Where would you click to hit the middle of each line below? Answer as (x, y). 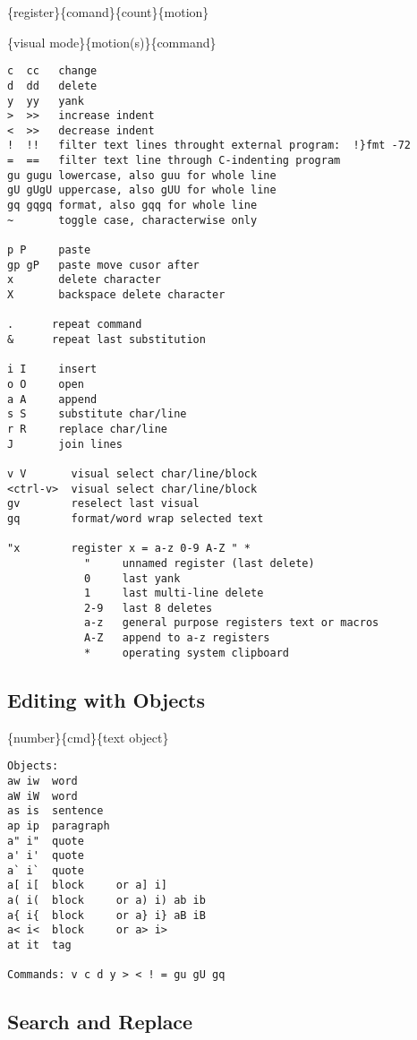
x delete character (84, 280)
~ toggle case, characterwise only (132, 220)
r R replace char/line (87, 429)
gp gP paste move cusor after (103, 265)
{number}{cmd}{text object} (88, 737)
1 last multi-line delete (174, 593)
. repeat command (75, 325)
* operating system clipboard (186, 653)
